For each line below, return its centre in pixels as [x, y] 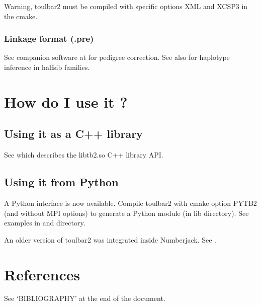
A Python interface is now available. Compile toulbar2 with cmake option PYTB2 [130, 203]
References [42, 274]
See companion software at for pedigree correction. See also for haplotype [117, 57]
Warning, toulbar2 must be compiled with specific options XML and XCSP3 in [126, 6]
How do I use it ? [66, 101]
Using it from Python [61, 182]
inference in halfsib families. [47, 67]
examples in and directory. [45, 223]
